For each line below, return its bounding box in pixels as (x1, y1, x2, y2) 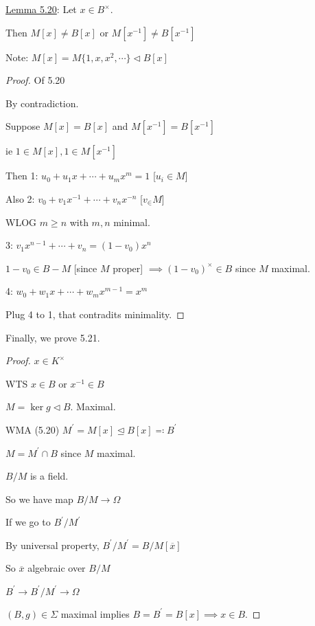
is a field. (30, 469, 69, 483)
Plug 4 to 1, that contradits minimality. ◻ (5, 306, 185, 321)
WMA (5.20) (5, 422, 60, 436)
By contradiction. (5, 96, 79, 110)
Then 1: (5, 168, 38, 183)
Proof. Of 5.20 (5, 73, 65, 87)
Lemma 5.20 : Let (5, 2, 77, 16)
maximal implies (60, 606, 130, 621)
